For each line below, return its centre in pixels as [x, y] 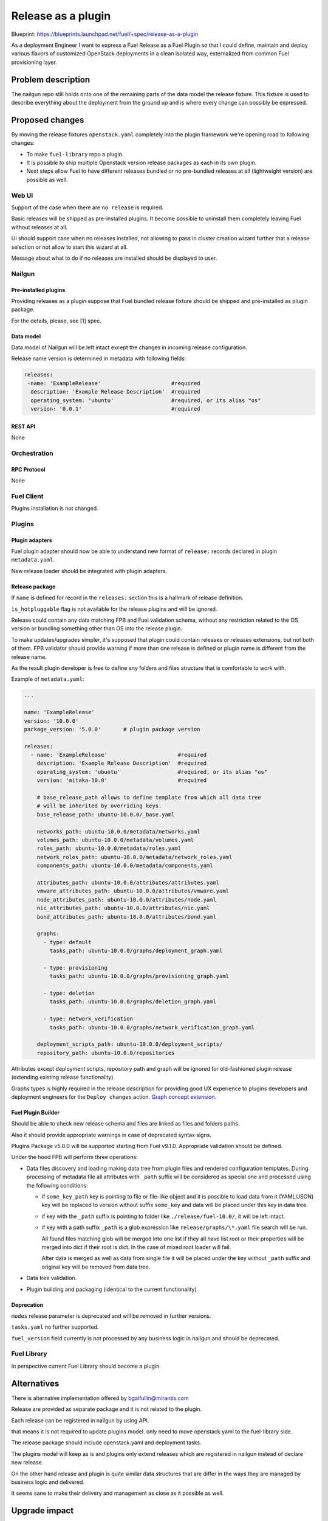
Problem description [51, 79]
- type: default [67, 942]
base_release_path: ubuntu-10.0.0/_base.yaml [106, 814]
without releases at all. [39, 227]
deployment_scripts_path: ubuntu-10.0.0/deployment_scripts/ [130, 1044]
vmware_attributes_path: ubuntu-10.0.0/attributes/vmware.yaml [133, 891]
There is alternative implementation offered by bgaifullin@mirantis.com [100, 1398]
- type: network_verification [88, 1019]
